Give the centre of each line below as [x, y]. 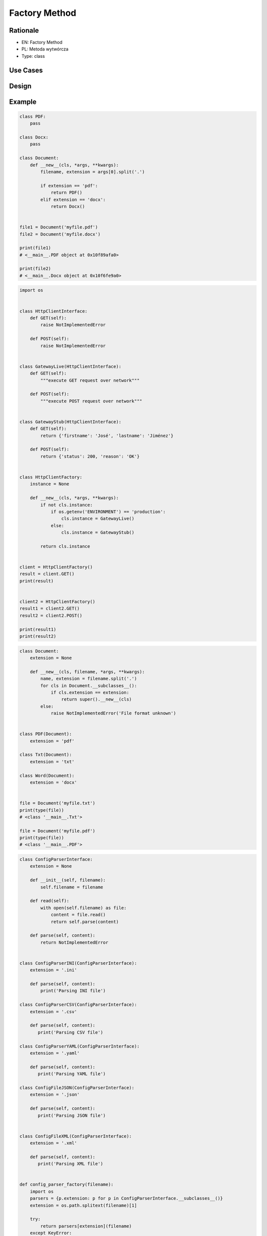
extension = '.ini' [54, 970]
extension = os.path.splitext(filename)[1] [83, 1205]
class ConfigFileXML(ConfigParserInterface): [76, 1136]
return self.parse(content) [85, 922]
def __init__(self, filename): [68, 880]
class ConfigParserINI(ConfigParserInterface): [78, 963]
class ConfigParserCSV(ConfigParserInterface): [78, 1005]
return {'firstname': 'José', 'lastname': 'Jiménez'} [107, 436]
